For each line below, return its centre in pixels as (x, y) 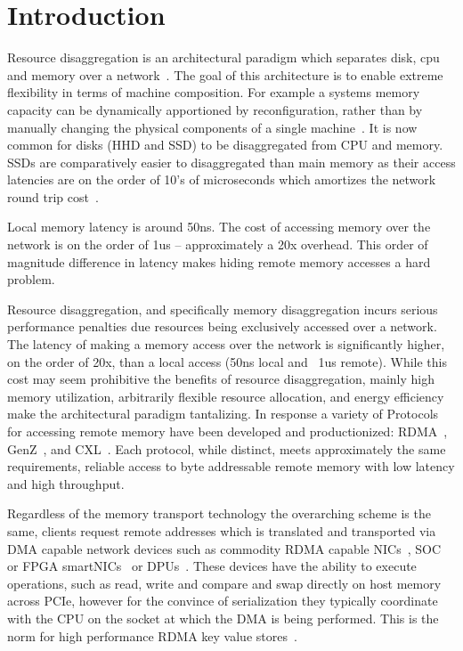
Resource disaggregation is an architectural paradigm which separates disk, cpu (223, 57)
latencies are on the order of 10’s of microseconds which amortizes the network (222, 179)
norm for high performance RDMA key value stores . (152, 635)
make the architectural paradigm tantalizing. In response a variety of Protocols (223, 414)
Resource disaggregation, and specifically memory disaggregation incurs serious (223, 309)
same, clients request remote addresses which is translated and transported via (222, 530)
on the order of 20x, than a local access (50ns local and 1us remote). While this (227, 361)
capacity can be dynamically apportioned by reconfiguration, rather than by (215, 109)
